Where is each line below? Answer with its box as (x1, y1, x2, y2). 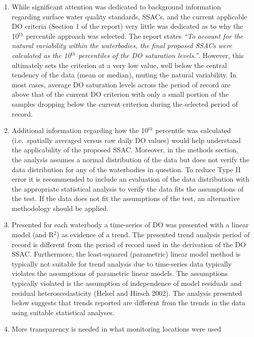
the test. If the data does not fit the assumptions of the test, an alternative (11, 193, 240, 203)
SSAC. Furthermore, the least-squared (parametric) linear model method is (11, 249, 241, 259)
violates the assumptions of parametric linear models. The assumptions (11, 268, 228, 278)
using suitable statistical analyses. (11, 307, 115, 317)
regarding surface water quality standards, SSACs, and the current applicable (11, 11, 248, 21)
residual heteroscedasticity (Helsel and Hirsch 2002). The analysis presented (11, 287, 242, 298)
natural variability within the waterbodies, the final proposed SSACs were (11, 40, 232, 51)
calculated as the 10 (11, 50, 71, 60)
